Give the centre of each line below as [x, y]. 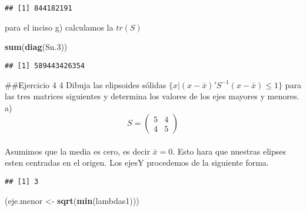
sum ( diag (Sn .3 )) [36, 47]
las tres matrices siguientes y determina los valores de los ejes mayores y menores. [152, 96]
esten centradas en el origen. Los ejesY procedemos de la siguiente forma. [137, 163]
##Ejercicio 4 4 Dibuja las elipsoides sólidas [86, 84]
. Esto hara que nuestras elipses [229, 151]
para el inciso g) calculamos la [59, 27]
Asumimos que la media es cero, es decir [77, 151]
